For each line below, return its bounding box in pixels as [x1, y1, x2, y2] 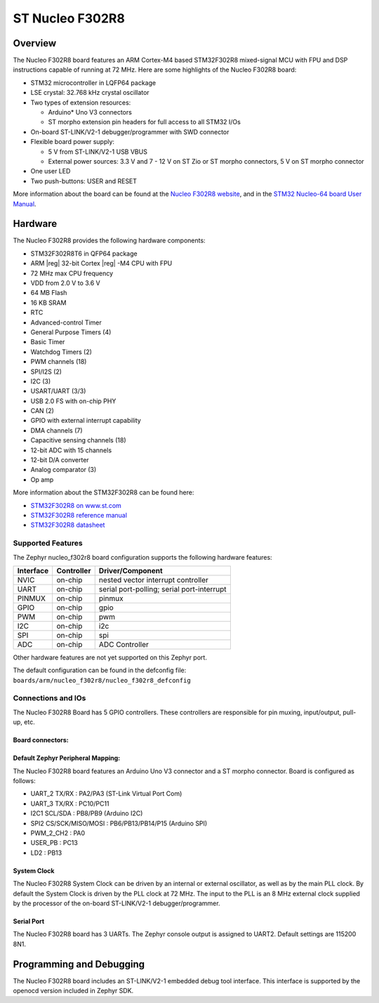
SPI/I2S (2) [30, 367, 62, 376]
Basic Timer [30, 338, 65, 346]
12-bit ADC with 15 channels [30, 446, 112, 454]
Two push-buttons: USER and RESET [30, 176, 137, 185]
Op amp [30, 475, 54, 484]
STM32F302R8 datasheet [30, 520, 105, 530]
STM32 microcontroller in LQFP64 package [30, 78, 157, 87]
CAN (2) [30, 407, 54, 415]
